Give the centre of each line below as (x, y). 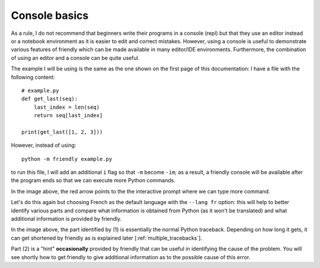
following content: (33, 77)
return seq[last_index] (68, 116)
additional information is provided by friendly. (66, 218)
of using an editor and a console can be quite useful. (75, 58)
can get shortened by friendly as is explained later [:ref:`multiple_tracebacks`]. (107, 238)
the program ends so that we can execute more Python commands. (93, 180)
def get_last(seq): (50, 99)
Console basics (50, 15)
